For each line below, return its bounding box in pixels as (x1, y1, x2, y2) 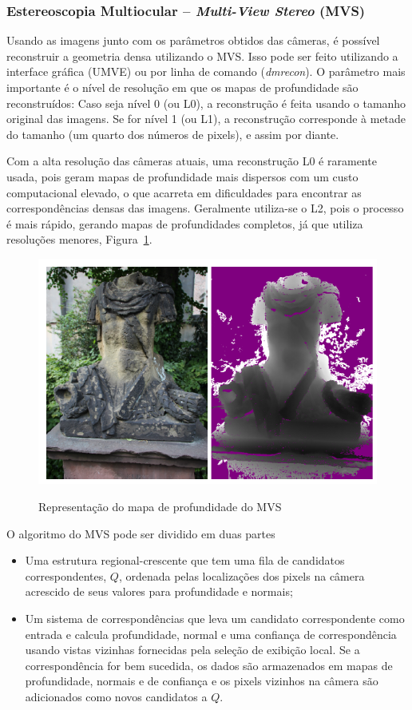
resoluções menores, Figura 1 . (6, 231, 153, 248)
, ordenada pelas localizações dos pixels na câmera (118, 567, 365, 584)
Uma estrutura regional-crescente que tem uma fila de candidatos (25, 552, 345, 569)
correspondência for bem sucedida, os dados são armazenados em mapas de (25, 656, 393, 673)
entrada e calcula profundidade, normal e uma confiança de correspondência (25, 625, 397, 642)
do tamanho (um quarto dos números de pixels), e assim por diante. (6, 125, 339, 142)
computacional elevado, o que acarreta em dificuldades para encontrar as (6, 184, 362, 200)
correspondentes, (25, 567, 107, 584)
